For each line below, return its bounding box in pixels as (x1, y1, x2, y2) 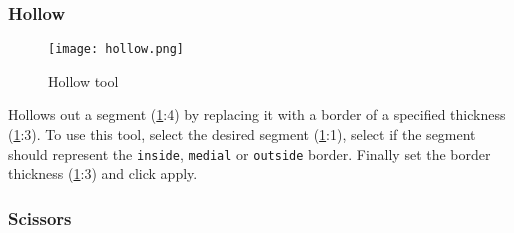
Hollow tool (48, 70, 119, 91)
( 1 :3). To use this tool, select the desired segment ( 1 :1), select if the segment (8, 124, 476, 145)
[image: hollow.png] (48, 42, 185, 57)
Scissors (8, 205, 72, 230)
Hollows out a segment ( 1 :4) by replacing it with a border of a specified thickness (8, 104, 506, 125)
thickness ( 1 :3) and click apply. (8, 163, 198, 184)
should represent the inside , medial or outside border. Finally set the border (8, 143, 491, 164)
